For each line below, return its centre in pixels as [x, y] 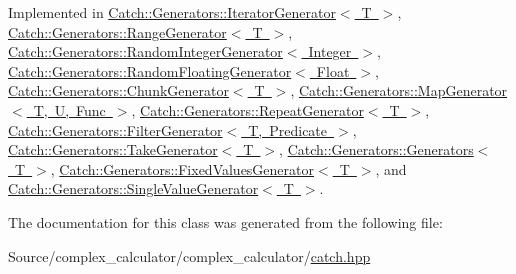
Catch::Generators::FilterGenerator [115, 129]
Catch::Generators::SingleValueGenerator [133, 188]
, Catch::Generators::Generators [376, 149]
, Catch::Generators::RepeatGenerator [247, 109]
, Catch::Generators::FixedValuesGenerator [182, 168]
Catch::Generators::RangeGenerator [117, 31]
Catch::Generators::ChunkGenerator [118, 90]
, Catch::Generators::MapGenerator [399, 90]
